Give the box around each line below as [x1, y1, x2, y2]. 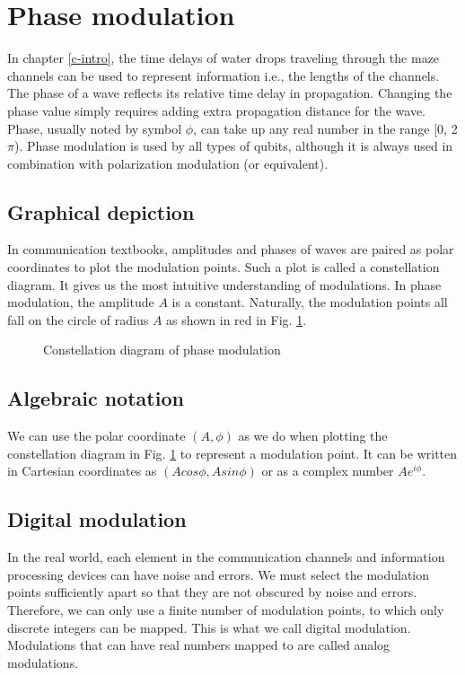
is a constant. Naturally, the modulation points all [171, 293, 448, 311]
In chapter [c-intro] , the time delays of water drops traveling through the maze [7, 48, 440, 67]
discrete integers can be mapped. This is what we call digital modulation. [7, 618, 411, 636]
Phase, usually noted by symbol [7, 118, 182, 137]
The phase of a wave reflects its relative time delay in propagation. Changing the [7, 83, 452, 102]
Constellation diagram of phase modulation [43, 340, 281, 359]
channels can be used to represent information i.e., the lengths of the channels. [7, 66, 440, 84]
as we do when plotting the [238, 426, 388, 445]
